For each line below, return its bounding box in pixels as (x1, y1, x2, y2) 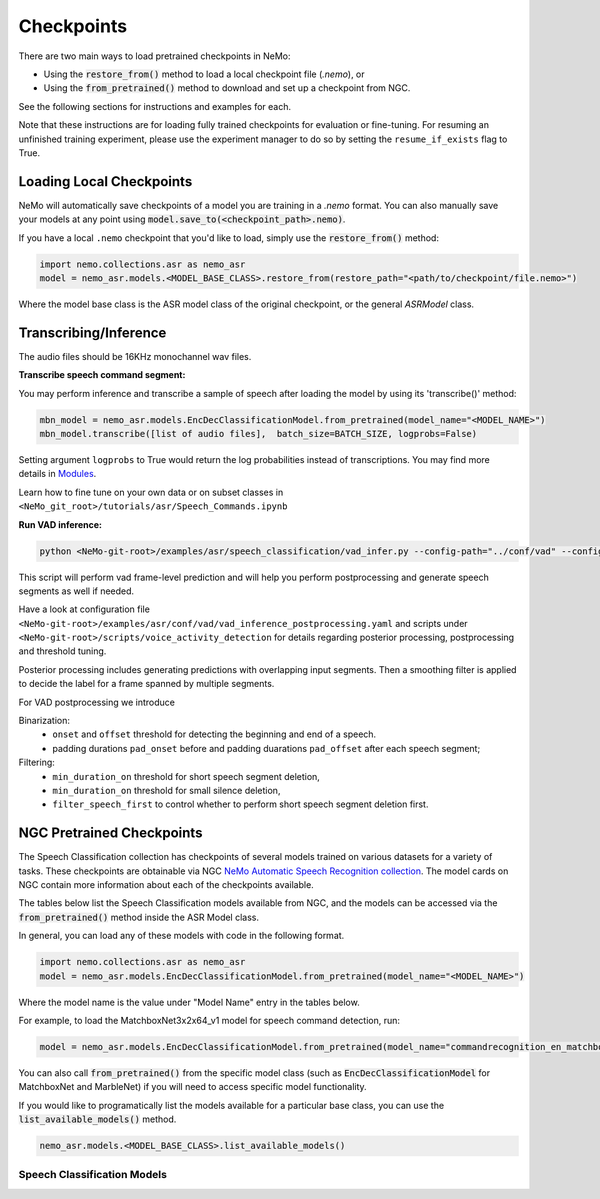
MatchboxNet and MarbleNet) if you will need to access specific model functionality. (18, 1081, 367, 1093)
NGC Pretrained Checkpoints (18, 825, 203, 842)
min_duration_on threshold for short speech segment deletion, (52, 770, 320, 782)
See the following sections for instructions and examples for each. (18, 100, 292, 112)
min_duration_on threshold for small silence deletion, (52, 784, 281, 796)
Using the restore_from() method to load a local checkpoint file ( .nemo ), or (43, 68, 365, 80)
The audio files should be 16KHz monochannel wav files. (18, 350, 252, 362)
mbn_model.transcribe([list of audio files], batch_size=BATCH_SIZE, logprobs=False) (39, 428, 478, 439)
